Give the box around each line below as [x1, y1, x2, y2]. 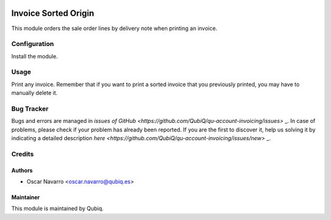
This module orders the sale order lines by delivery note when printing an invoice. [11, 25, 218, 32]
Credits [11, 149, 34, 158]
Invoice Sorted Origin [11, 8, 94, 18]
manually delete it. [11, 89, 58, 96]
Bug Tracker [11, 104, 49, 113]
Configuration [11, 40, 55, 49]
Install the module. [11, 52, 58, 60]
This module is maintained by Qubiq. [11, 205, 104, 212]
